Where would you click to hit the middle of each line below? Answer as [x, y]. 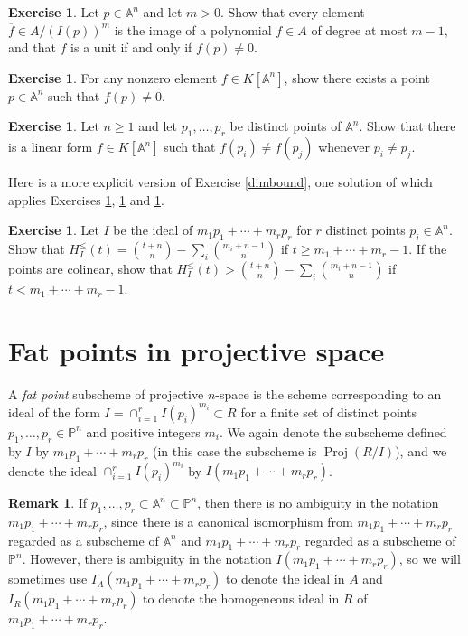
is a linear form [51, 147]
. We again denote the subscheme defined [333, 431]
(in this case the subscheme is [234, 450]
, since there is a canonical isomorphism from [228, 521]
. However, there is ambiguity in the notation [147, 559]
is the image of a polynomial [193, 29]
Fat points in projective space [197, 350]
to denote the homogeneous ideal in [241, 599]
